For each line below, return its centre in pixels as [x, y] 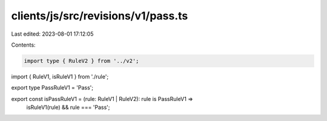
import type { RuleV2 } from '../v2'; [81, 61]
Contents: [23, 45]
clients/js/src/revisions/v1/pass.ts [100, 16]
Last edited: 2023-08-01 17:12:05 [52, 34]
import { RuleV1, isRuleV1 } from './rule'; [60, 76]
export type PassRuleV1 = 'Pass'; [52, 88]
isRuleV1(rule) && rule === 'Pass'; [68, 107]
